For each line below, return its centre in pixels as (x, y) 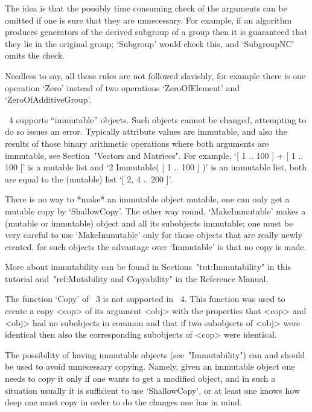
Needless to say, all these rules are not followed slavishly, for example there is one (155, 75)
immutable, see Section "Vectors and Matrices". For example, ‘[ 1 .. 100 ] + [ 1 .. (154, 155)
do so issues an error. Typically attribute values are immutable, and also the (146, 131)
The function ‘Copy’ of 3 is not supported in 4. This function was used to (145, 299)
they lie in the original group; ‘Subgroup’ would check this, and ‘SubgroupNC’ (150, 43)
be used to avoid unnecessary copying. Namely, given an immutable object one (150, 366)
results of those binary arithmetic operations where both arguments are (137, 143)
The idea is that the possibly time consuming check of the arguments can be (146, 8)
